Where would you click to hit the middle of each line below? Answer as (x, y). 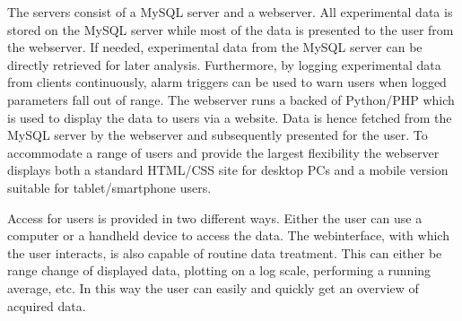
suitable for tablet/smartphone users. (109, 187)
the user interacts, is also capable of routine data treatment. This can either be (225, 252)
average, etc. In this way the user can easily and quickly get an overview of (213, 287)
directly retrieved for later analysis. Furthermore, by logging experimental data (224, 64)
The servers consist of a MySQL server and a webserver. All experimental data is (230, 12)
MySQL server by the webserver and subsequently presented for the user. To (218, 135)
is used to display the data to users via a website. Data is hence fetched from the (230, 117)
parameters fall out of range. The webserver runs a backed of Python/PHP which (231, 99)
